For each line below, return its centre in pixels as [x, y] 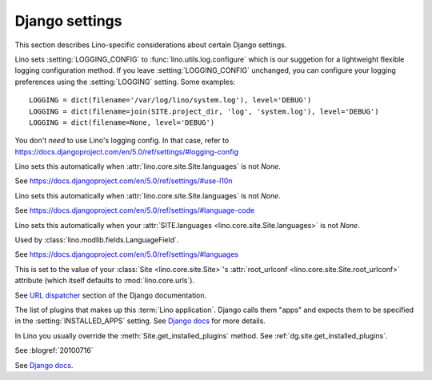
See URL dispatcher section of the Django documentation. [111, 295]
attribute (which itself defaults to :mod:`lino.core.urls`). [105, 281]
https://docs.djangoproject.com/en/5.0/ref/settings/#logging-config [127, 151]
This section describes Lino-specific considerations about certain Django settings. [151, 45]
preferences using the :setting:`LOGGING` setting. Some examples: [125, 82]
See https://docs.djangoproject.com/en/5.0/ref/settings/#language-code [135, 210]
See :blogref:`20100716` [54, 350]
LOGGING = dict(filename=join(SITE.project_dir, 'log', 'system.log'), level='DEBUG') [204, 111]
